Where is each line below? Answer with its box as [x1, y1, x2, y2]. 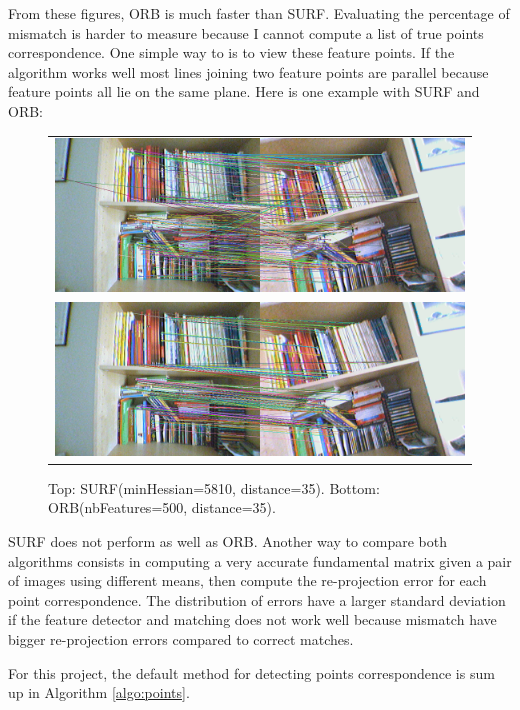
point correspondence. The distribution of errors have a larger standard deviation [8, 589, 506, 610]
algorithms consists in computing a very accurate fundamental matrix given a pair [8, 550, 512, 571]
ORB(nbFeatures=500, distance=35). [48, 497, 276, 518]
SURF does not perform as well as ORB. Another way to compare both [8, 530, 448, 551]
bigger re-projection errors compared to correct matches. [8, 628, 354, 649]
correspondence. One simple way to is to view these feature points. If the [8, 42, 455, 63]
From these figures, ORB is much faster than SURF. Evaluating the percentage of [8, 3, 510, 23]
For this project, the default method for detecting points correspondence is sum [8, 662, 495, 683]
